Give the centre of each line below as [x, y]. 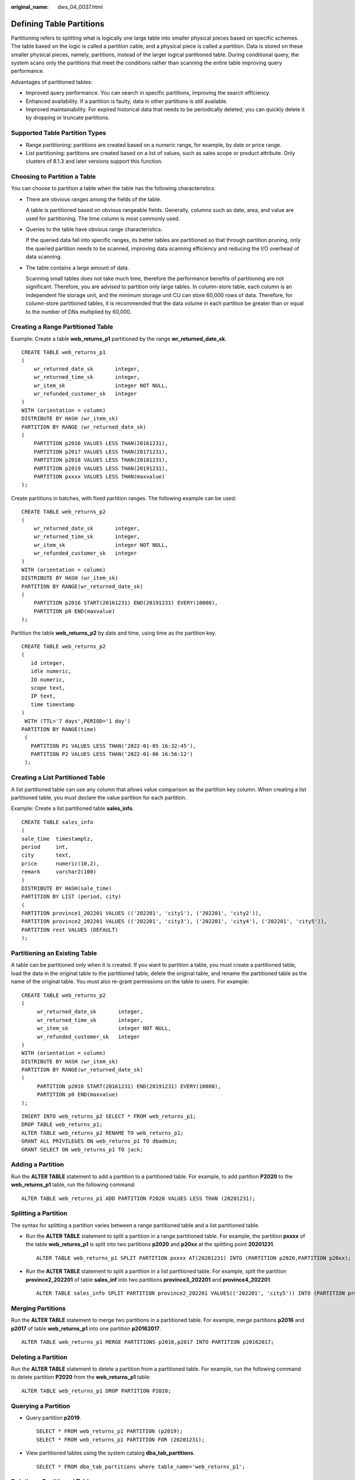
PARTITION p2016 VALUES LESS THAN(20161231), [101, 443]
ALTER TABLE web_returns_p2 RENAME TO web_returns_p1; [103, 1133]
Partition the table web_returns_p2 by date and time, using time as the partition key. [114, 633]
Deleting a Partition [39, 1357]
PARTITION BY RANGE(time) [59, 729]
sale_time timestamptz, [57, 839]
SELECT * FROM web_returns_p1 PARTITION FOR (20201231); [121, 1439]
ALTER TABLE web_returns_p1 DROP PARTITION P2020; [96, 1391]
